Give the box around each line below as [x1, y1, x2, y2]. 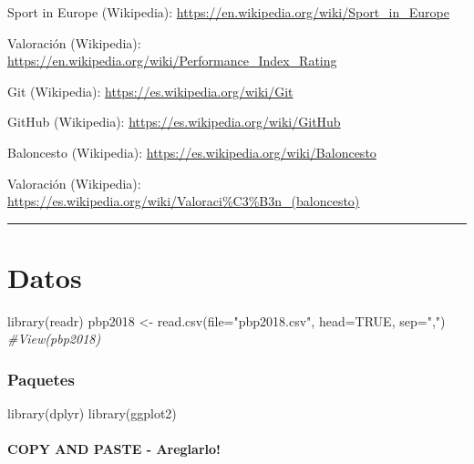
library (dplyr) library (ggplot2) [7, 404, 177, 423]
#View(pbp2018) [7, 329, 101, 348]
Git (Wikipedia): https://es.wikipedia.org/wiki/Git [7, 81, 294, 100]
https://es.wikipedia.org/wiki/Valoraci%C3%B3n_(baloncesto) [7, 191, 360, 211]
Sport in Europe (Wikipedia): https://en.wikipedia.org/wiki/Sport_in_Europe [7, 3, 449, 21]
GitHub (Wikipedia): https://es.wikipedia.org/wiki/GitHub [7, 112, 341, 131]
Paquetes [7, 367, 75, 390]
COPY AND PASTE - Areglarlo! [7, 439, 221, 459]
